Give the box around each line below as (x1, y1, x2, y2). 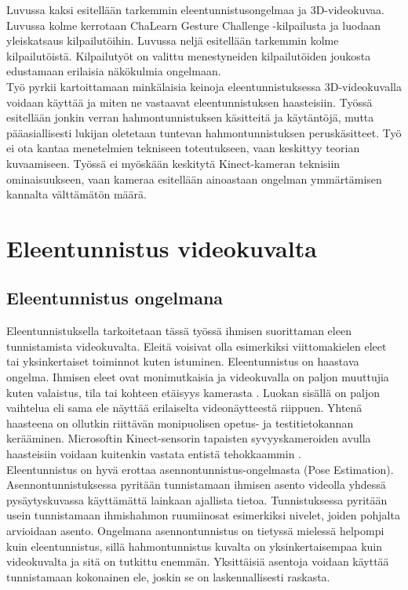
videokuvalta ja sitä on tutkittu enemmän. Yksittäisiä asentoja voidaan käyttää (6, 553, 389, 570)
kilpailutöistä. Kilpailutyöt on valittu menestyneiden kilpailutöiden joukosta (6, 47, 371, 64)
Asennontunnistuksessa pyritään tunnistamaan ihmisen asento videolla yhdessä (6, 476, 386, 493)
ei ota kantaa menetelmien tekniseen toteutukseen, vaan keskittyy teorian (6, 140, 360, 156)
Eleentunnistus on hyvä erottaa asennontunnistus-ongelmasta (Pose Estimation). (6, 461, 394, 477)
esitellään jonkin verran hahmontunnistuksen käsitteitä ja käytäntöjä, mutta (6, 109, 374, 126)
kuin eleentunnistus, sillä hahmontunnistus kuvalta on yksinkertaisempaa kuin (6, 537, 382, 554)
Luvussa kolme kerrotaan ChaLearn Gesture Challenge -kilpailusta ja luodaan (6, 16, 381, 33)
